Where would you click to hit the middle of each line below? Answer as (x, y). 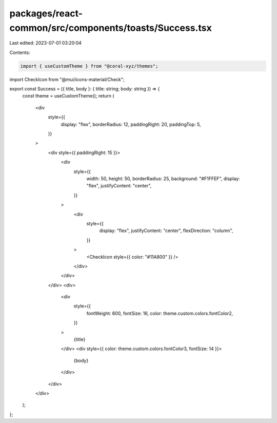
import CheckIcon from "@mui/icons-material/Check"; (67, 79)
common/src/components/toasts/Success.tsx (111, 28)
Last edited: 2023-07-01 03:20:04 (46, 43)
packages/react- (46, 13)
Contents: (20, 52)
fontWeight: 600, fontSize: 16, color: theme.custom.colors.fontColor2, (160, 313)
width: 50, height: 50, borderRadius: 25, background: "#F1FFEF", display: (163, 179)
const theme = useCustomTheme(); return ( (68, 96)
